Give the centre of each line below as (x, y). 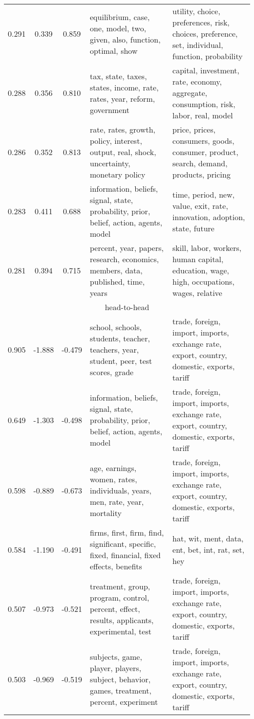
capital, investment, (206, 70)
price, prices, (194, 129)
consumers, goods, (203, 141)
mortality (106, 513)
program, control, (120, 597)
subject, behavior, (120, 679)
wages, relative (197, 293)
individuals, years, (121, 490)
